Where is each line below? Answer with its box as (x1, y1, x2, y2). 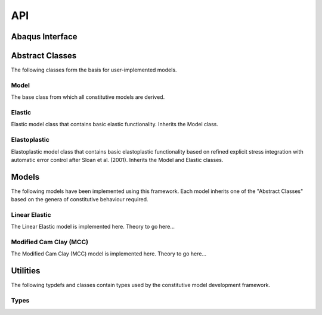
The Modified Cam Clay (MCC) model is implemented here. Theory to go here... (11, 250, 207, 257)
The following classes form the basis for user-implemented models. (11, 66, 177, 74)
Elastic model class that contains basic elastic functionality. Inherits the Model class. (11, 121, 219, 128)
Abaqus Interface (11, 32, 78, 42)
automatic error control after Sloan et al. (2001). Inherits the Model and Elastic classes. (11, 156, 224, 163)
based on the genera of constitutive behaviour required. (11, 196, 148, 203)
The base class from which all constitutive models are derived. (11, 93, 165, 101)
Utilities (11, 266, 41, 276)
